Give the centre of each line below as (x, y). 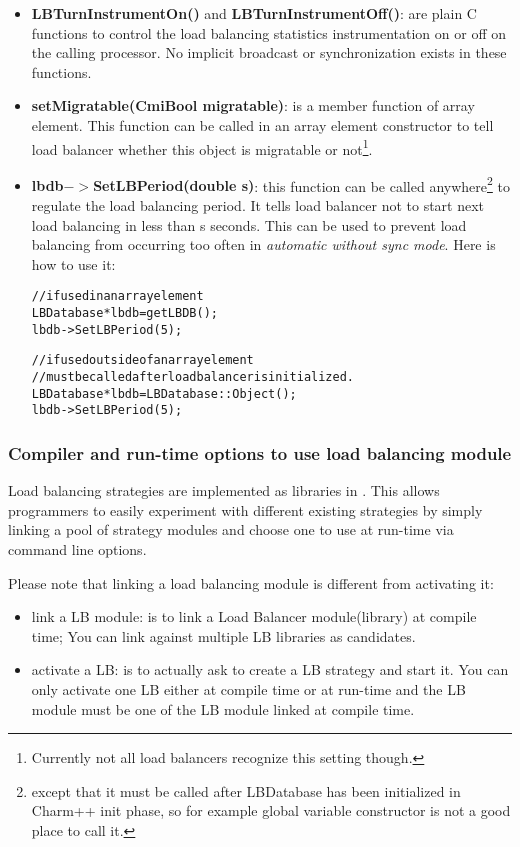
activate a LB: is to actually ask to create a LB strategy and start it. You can (270, 669)
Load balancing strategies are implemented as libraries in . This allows (224, 490)
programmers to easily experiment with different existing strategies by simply (245, 509)
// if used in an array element (117, 296)
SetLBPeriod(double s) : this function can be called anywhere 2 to (301, 184)
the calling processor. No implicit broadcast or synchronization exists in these (269, 52)
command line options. (77, 549)
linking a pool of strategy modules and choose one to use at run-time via (231, 529)
